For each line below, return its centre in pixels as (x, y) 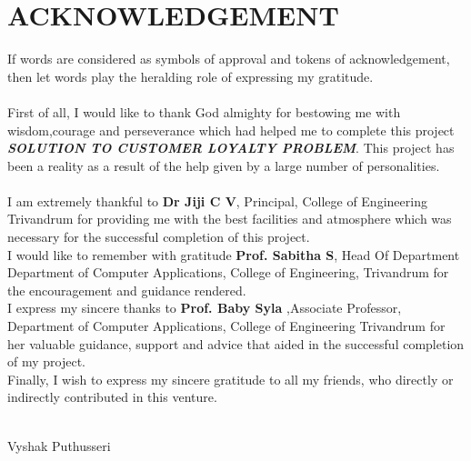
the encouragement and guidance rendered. (127, 290)
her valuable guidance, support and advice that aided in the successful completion (236, 343)
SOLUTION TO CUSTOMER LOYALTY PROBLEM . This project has (231, 148)
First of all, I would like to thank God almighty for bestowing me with (204, 111)
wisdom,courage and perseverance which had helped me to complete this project (231, 130)
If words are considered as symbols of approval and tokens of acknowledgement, (229, 59)
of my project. (46, 361)
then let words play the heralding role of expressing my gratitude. (190, 76)
